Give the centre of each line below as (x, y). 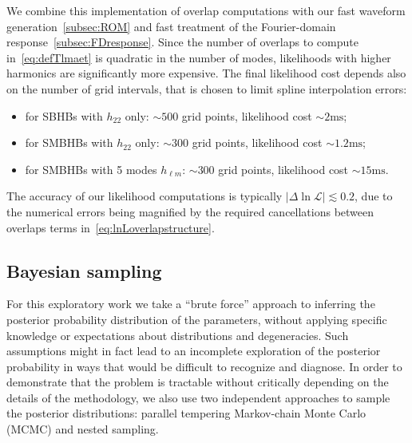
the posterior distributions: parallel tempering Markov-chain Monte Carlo (186, 413)
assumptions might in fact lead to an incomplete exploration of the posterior (194, 351)
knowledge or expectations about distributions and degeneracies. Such (178, 335)
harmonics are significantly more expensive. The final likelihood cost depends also (206, 73)
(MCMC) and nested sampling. (83, 429)
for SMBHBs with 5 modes (91, 169)
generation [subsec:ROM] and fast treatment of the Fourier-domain (171, 26)
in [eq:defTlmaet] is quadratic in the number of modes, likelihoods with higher (199, 57)
